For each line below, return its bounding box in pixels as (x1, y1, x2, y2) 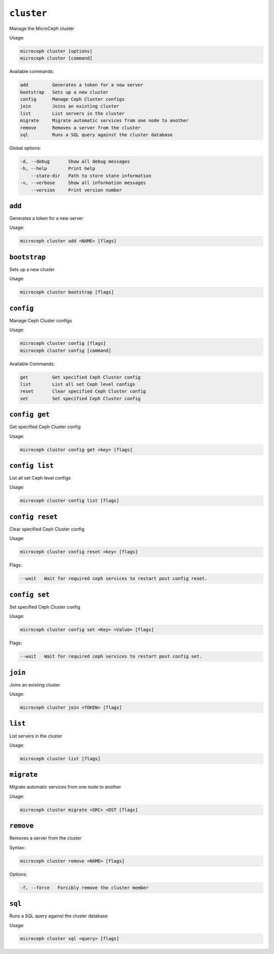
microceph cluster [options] (20, 48, 93, 54)
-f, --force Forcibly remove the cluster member (20, 885, 149, 890)
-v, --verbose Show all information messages (20, 180, 146, 186)
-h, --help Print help (20, 166, 95, 171)
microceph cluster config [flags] (20, 341, 106, 346)
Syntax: (9, 844, 25, 850)
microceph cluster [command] (20, 55, 93, 61)
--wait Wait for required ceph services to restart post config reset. (20, 576, 208, 582)
